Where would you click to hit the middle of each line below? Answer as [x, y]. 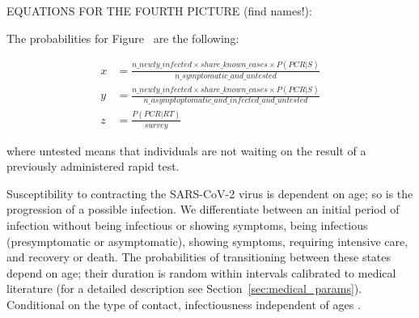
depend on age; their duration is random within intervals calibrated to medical [201, 272]
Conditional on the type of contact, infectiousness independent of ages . [184, 305]
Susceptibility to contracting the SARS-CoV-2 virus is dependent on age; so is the [210, 193]
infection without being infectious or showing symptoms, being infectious [187, 225]
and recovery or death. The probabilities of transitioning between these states [199, 257]
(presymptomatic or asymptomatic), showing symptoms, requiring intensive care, [207, 241]
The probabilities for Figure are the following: [123, 38]
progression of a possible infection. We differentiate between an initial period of [203, 209]
